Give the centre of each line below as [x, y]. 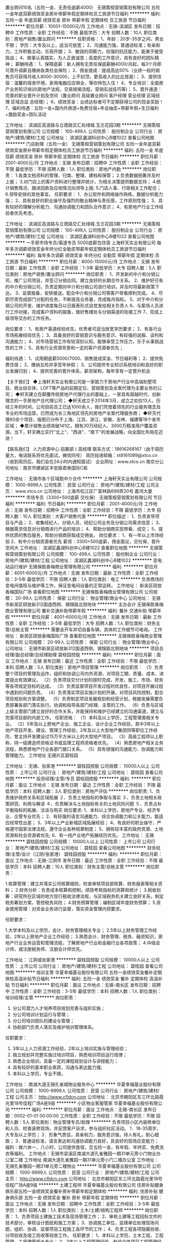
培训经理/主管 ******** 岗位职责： [41, 997]
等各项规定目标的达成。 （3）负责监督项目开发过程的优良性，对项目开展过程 [84, 686]
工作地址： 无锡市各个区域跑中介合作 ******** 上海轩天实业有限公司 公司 [81, 479]
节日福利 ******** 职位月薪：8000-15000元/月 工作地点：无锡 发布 [90, 261]
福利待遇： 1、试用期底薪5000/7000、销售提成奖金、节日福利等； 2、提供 [82, 358]
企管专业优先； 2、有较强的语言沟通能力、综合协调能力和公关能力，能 [87, 816]
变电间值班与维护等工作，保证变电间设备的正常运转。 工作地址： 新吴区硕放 [83, 586]
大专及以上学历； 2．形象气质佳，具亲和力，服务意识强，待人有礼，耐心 [80, 1135]
